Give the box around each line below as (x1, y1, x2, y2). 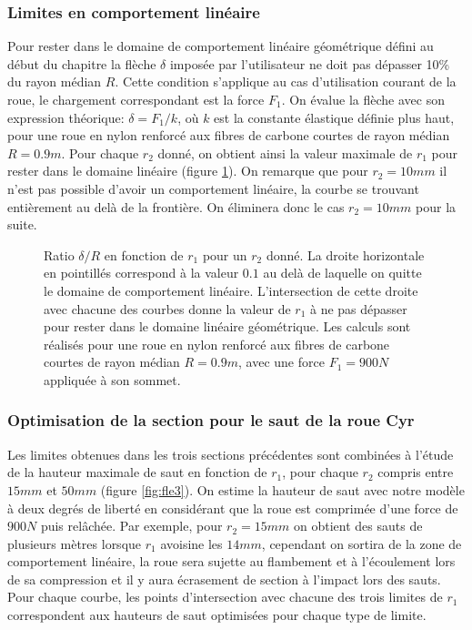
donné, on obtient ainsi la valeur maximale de (157, 143, 413, 162)
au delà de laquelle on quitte (263, 263, 422, 282)
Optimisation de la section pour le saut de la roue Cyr (7, 409, 415, 432)
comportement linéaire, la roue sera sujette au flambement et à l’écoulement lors (7, 552, 456, 571)
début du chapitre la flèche (7, 54, 156, 73)
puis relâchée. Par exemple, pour (40, 516, 223, 535)
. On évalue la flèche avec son (281, 90, 445, 108)
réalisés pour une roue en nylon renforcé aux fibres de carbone (44, 334, 390, 353)
